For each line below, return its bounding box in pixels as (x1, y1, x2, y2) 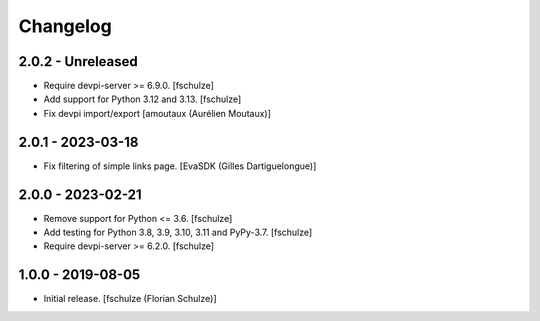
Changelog (18, 15, 112, 37)
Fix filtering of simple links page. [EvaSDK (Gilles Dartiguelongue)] (43, 160, 317, 172)
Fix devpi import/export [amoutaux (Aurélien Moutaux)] (43, 107, 272, 119)
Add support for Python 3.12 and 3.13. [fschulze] (43, 93, 242, 105)
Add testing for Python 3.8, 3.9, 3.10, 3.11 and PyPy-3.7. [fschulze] (43, 226, 313, 239)
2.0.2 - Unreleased (18, 53, 139, 70)
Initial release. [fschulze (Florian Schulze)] (43, 293, 217, 305)
